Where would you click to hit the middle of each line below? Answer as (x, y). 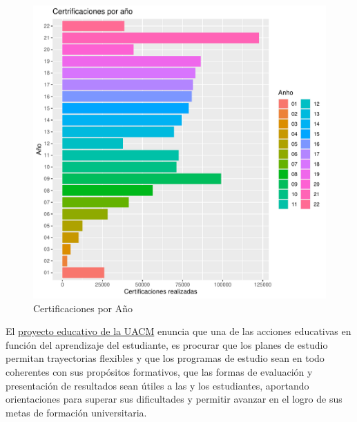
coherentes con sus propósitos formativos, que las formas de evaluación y (159, 371)
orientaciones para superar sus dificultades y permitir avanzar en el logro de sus (174, 399)
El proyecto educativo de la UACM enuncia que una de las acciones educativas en (178, 331)
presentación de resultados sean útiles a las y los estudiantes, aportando (157, 385)
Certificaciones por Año (83, 308)
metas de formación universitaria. (76, 412)
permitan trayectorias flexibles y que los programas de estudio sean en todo (165, 358)
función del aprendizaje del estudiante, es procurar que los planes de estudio (167, 344)
